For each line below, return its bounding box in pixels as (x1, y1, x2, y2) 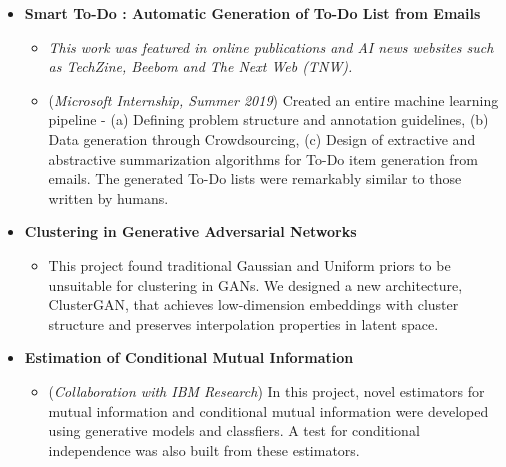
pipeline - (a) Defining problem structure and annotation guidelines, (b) (48, 109, 489, 130)
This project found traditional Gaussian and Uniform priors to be (48, 254, 451, 275)
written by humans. (48, 187, 169, 208)
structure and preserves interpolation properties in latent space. (48, 313, 439, 334)
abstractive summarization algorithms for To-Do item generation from (48, 148, 478, 169)
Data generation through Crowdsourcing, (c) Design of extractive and (48, 128, 476, 149)
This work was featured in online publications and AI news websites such (48, 36, 494, 57)
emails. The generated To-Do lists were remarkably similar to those (48, 168, 462, 189)
